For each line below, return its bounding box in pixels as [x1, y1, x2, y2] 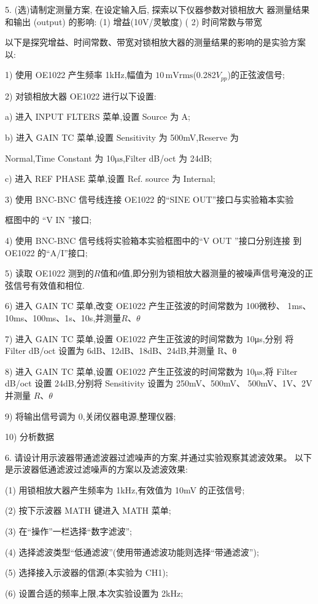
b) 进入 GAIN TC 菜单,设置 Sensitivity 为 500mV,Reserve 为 [5, 131, 239, 144]
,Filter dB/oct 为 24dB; [122, 151, 212, 164]
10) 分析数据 [5, 430, 55, 443]
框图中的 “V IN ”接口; [5, 213, 92, 226]
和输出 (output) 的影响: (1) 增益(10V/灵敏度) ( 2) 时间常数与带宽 [5, 15, 262, 28]
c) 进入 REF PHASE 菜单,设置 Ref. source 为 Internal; [5, 172, 215, 185]
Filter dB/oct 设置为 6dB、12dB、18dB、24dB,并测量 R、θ [5, 344, 237, 357]
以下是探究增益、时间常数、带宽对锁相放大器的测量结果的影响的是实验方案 [5, 36, 306, 49]
